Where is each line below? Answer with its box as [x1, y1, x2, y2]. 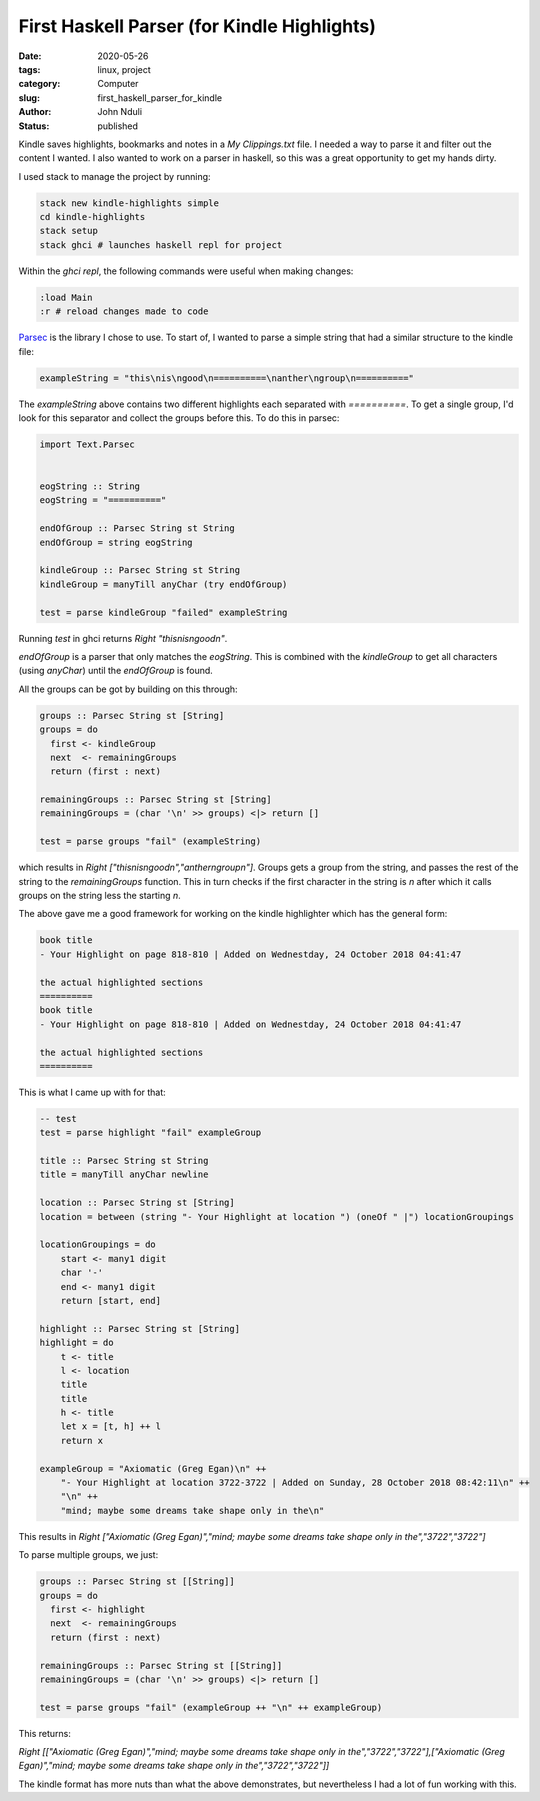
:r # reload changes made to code [39, 306, 209, 317]
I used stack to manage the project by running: [18, 170, 211, 182]
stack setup [39, 225, 99, 237]
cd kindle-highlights [39, 211, 146, 223]
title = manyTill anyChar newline [39, 1169, 209, 1180]
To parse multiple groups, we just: [18, 1549, 159, 1561]
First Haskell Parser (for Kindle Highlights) [18, 15, 377, 37]
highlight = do [39, 1337, 114, 1349]
